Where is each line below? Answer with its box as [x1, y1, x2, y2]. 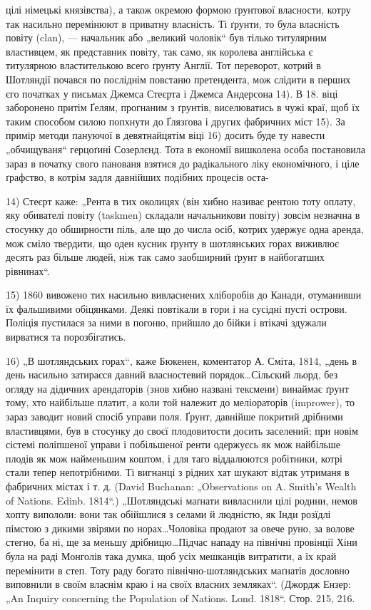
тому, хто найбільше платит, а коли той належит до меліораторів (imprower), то [6, 395, 355, 410]
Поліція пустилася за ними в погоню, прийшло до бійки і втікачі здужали [6, 315, 327, 330]
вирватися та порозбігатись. [6, 329, 126, 344]
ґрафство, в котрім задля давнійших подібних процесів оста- [6, 170, 269, 185]
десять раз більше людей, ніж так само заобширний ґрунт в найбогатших [6, 249, 325, 264]
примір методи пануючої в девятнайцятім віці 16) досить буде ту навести [6, 128, 325, 143]
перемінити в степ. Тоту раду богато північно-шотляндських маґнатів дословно [6, 562, 350, 577]
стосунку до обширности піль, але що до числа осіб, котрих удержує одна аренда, [6, 221, 364, 236]
